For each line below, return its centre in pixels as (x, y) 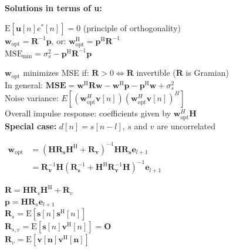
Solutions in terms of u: (53, 8)
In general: (24, 84)
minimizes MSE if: (56, 73)
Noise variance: (32, 98)
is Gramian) (207, 73)
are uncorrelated (186, 125)
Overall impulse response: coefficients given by (88, 113)
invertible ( (156, 73)
